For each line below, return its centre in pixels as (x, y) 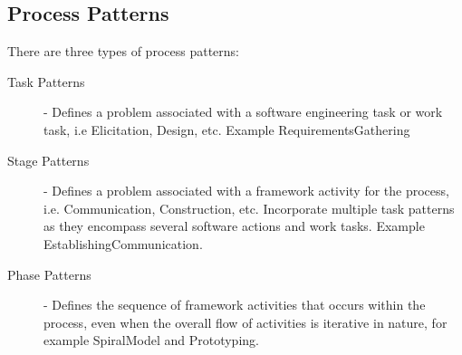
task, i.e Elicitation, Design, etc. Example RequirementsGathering (227, 129)
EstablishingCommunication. (123, 243)
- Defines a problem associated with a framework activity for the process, (246, 191)
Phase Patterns (49, 274)
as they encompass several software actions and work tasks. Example (234, 226)
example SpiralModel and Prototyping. (151, 340)
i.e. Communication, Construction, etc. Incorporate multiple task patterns (249, 208)
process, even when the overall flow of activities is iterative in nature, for (245, 322)
